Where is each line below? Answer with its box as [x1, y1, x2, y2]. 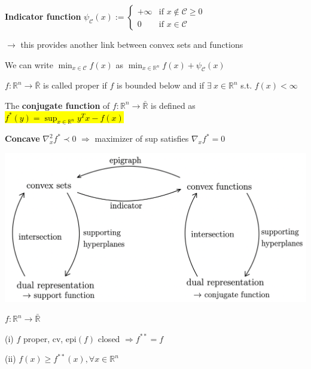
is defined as [151, 99, 196, 111]
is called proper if [43, 79, 107, 92]
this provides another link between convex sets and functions [20, 38, 243, 50]
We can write [5, 58, 53, 71]
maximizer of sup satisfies [94, 132, 189, 145]
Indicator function [5, 10, 81, 22]
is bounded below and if [117, 79, 205, 92]
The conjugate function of [5, 99, 110, 111]
